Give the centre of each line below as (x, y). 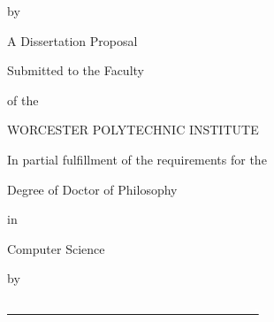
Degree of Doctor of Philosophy (92, 189)
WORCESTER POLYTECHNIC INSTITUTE (133, 130)
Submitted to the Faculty (76, 70)
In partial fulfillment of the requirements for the (137, 159)
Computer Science (56, 248)
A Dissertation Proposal (72, 40)
